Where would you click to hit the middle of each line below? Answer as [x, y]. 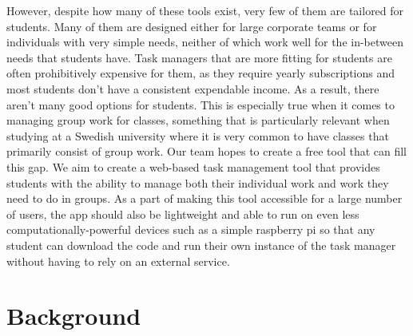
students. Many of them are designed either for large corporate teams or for [192, 26]
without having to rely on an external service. [118, 261]
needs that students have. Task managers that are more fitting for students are [199, 57]
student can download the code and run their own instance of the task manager [201, 245]
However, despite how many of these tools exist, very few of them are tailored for [205, 10]
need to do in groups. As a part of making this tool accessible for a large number [205, 198]
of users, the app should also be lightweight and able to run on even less [183, 213]
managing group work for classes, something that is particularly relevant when [198, 120]
